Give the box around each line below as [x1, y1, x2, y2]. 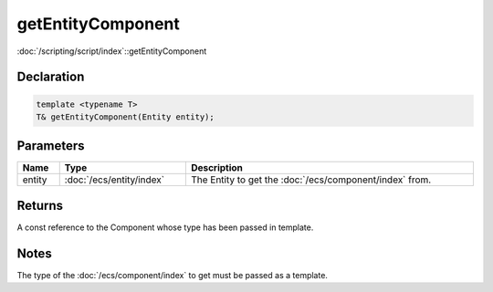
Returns [16, 197, 64, 214]
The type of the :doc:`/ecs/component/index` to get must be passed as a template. [16, 269, 329, 280]
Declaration [16, 69, 85, 85]
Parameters [16, 138, 85, 154]
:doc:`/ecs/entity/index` [64, 173, 164, 186]
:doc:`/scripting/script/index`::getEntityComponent [16, 46, 207, 57]
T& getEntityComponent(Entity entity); [36, 111, 215, 122]
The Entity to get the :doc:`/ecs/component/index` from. [190, 173, 432, 186]
